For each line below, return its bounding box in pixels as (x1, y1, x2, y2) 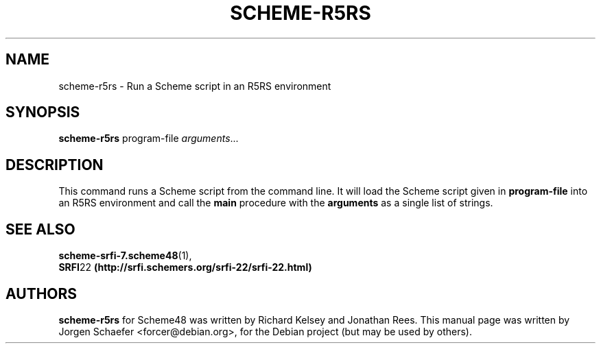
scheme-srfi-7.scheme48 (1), (58, 250, 192, 262)
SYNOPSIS (5, 104, 80, 121)
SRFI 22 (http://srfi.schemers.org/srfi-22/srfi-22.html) (58, 261, 312, 274)
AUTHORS (5, 285, 78, 302)
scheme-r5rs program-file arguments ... (58, 132, 239, 145)
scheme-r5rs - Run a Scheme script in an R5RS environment (58, 80, 331, 92)
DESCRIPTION (5, 156, 104, 173)
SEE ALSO (5, 220, 75, 238)
